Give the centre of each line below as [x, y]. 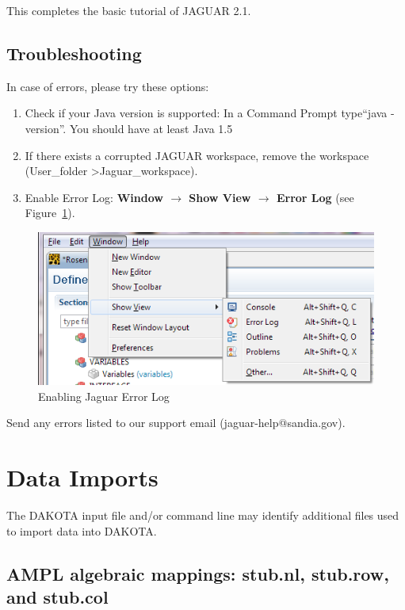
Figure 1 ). [50, 213]
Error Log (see [315, 197]
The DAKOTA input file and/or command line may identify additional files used [203, 515]
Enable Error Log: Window [94, 197]
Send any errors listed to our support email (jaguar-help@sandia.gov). [176, 423]
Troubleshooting [74, 53]
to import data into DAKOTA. [82, 530]
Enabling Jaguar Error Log [104, 396]
